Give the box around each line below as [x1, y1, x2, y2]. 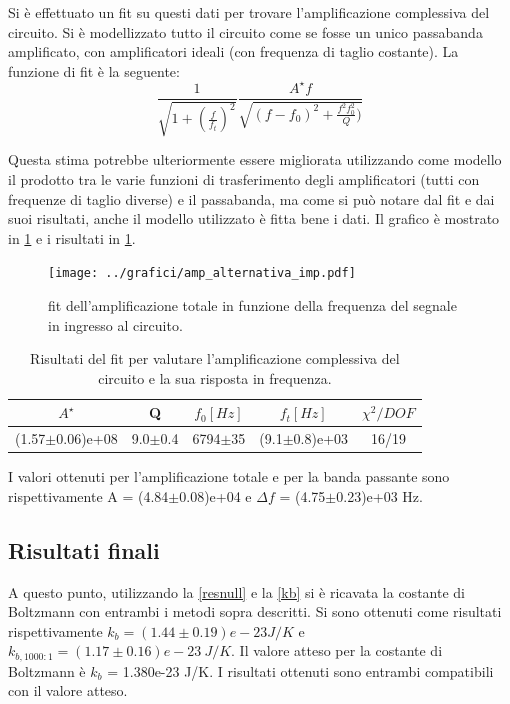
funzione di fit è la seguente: [8, 60, 180, 81]
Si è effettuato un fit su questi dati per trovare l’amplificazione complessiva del [8, 2, 490, 22]
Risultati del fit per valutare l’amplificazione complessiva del [30, 348, 400, 369]
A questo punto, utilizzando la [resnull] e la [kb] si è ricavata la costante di [8, 581, 465, 602]
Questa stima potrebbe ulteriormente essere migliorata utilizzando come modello [8, 149, 502, 170]
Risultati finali [8, 534, 160, 565]
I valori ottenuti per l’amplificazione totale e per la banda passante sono [8, 466, 450, 487]
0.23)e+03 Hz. [336, 485, 423, 506]
